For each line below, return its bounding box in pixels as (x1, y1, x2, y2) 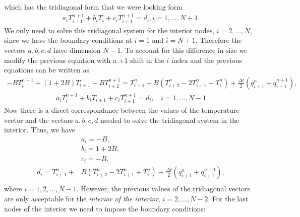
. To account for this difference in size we (121, 45, 248, 55)
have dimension (53, 45, 101, 55)
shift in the (130, 54, 164, 65)
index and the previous (171, 54, 242, 65)
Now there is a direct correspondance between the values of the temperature (4, 105, 239, 115)
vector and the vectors (4, 114, 73, 125)
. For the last (208, 193, 249, 204)
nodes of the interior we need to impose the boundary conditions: (4, 203, 206, 213)
